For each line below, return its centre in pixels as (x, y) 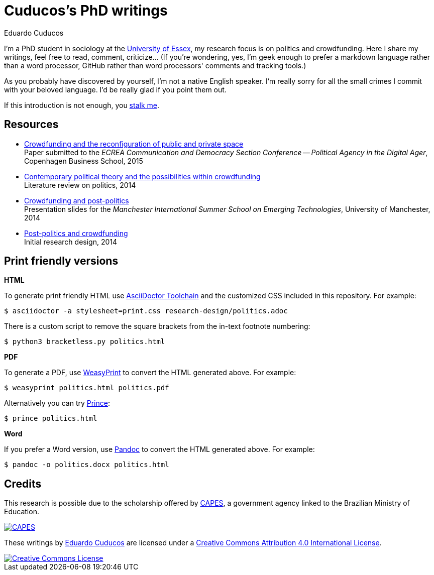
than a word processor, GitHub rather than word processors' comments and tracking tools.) (155, 65)
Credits (23, 484)
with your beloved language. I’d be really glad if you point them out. (115, 89)
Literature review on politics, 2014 (80, 185)
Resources (31, 125)
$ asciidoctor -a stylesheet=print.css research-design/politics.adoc (146, 311)
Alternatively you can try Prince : (57, 403)
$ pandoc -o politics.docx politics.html (87, 465)
